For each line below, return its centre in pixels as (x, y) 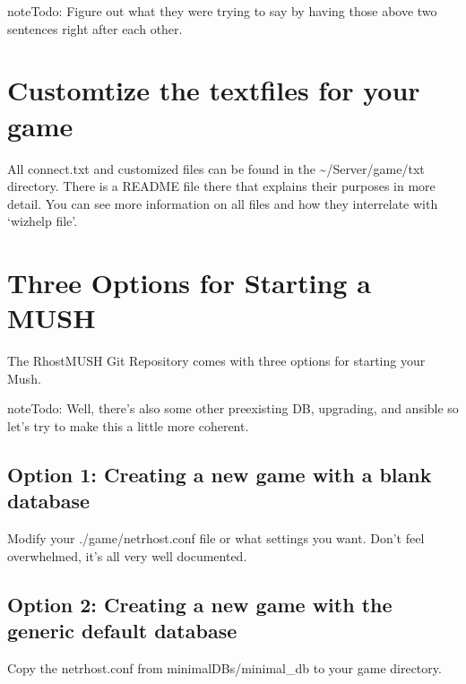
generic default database (122, 631)
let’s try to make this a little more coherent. (128, 425)
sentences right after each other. (95, 28)
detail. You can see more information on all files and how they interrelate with (223, 203)
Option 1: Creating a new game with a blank (220, 474)
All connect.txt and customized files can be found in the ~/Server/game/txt (216, 168)
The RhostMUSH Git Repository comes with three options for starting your (216, 361)
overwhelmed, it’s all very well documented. (127, 555)
